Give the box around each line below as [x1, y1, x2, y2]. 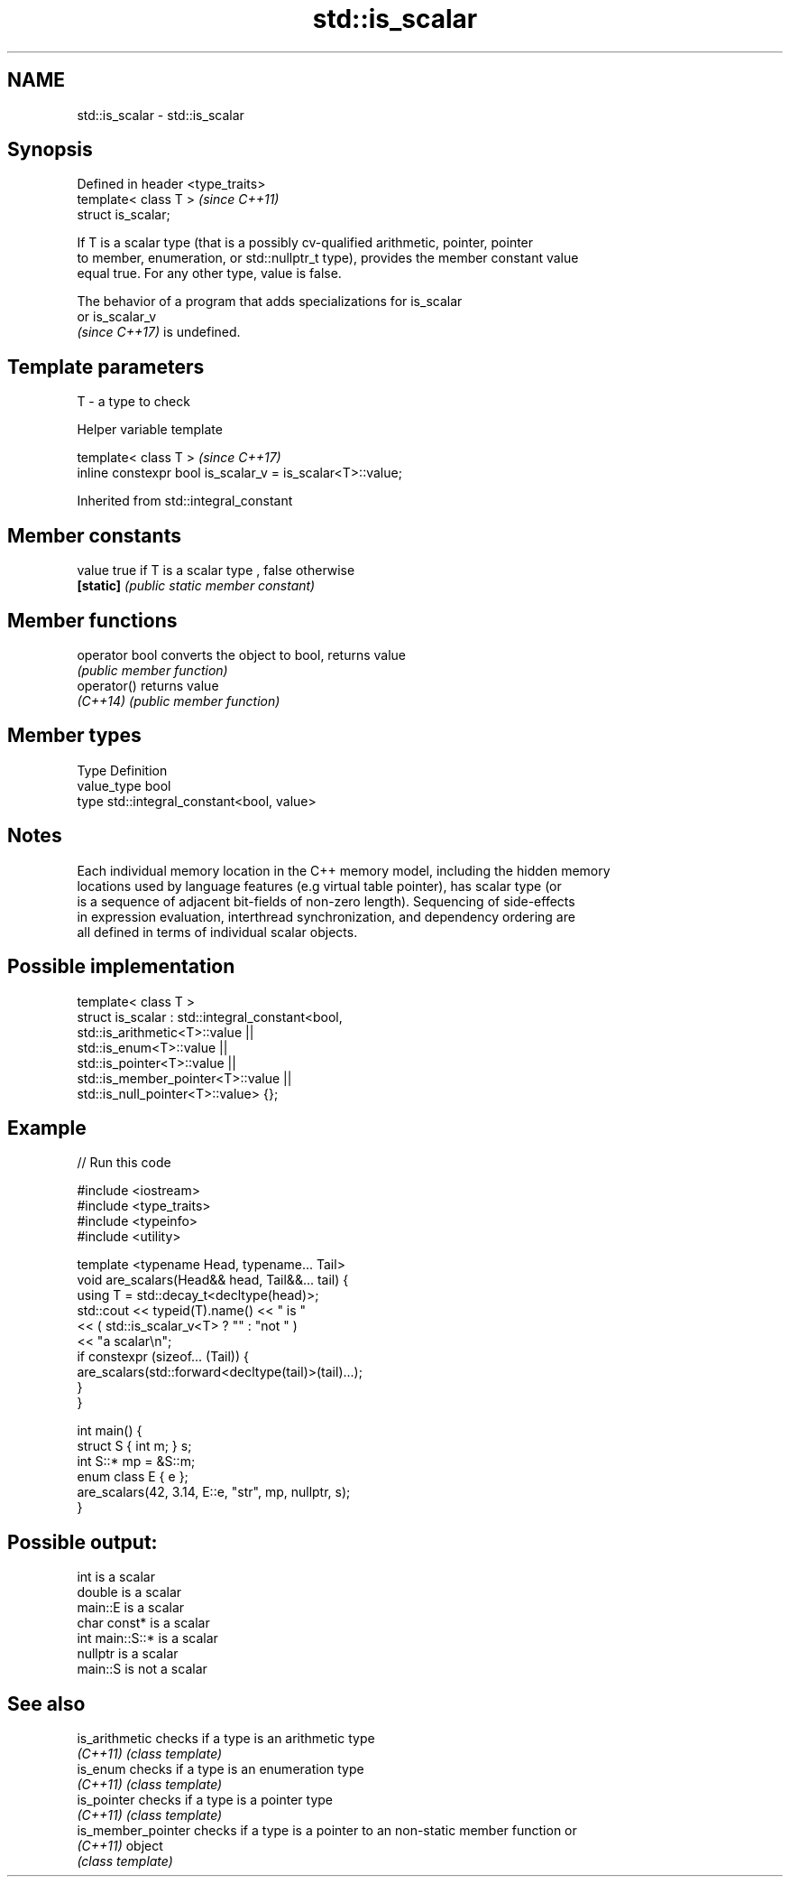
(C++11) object [77, 1838, 163, 1854]
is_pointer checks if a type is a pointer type [77, 1792, 334, 1808]
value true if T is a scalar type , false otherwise [77, 562, 355, 579]
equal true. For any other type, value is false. [77, 265, 342, 282]
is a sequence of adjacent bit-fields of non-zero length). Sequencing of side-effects [77, 893, 575, 909]
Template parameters [7, 355, 205, 378]
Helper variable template [77, 422, 223, 438]
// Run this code [77, 1155, 171, 1171]
